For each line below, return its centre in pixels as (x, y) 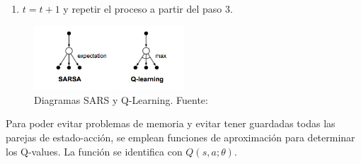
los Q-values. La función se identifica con (94, 151)
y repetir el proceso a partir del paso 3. (148, 8)
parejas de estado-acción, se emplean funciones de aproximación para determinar (180, 137)
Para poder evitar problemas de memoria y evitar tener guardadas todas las (171, 123)
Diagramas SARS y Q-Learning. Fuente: (121, 99)
